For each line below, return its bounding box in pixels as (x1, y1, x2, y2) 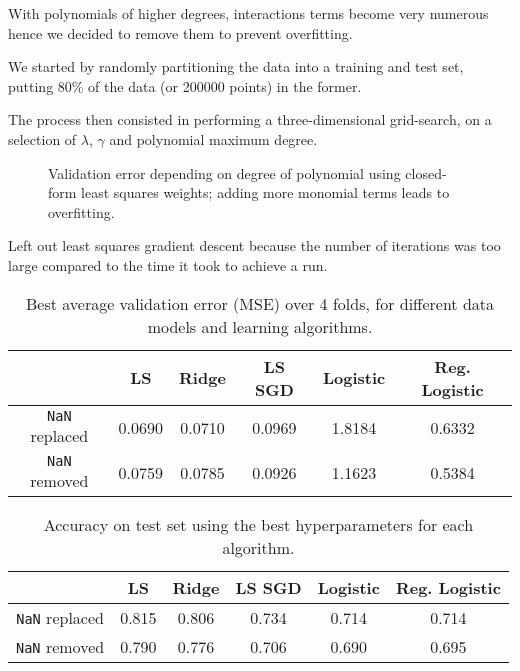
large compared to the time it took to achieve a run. (8, 254, 328, 275)
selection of (8, 128, 77, 149)
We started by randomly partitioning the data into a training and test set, (8, 56, 464, 77)
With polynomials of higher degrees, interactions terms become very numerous (8, 3, 489, 23)
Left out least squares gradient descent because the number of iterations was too (8, 235, 501, 256)
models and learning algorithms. (147, 314, 373, 338)
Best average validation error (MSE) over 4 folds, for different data (25, 291, 495, 315)
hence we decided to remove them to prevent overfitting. (8, 22, 353, 43)
